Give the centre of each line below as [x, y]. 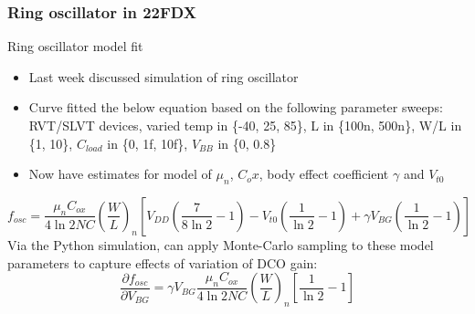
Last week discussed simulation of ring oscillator [164, 76]
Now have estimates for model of [120, 174]
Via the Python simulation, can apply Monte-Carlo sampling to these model [221, 244]
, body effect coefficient [324, 174]
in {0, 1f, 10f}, [148, 143]
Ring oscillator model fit [75, 46]
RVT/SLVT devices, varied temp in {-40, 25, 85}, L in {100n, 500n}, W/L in [245, 125]
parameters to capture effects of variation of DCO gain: [163, 262]
